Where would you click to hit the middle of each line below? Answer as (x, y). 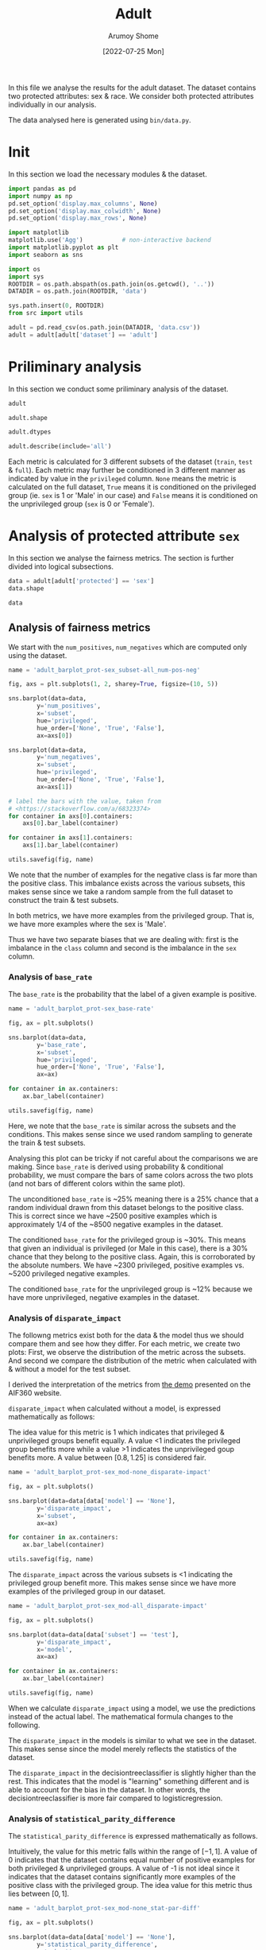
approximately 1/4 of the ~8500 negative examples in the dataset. (116, 1224)
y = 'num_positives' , (69, 706)
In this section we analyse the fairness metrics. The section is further (121, 559)
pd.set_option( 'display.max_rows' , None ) (78, 218)
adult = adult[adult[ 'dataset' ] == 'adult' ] (83, 335)
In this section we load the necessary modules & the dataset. (108, 174)
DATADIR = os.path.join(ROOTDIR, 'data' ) (78, 291)
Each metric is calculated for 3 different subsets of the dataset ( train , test (131, 461)
